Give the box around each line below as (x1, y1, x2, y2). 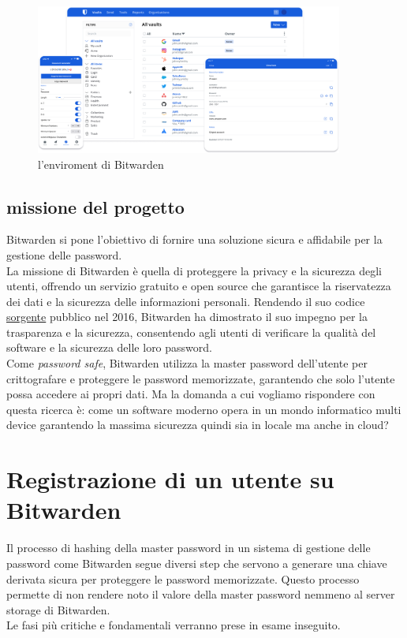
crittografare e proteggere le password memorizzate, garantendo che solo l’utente (6, 370, 395, 386)
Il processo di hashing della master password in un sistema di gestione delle (6, 539, 371, 556)
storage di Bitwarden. (6, 601, 110, 617)
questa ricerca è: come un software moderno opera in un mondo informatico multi (6, 401, 401, 417)
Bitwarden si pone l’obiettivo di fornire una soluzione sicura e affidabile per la (6, 231, 383, 248)
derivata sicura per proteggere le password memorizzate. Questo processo (6, 570, 360, 587)
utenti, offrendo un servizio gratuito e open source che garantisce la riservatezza (6, 278, 391, 294)
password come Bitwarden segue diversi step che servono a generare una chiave (6, 554, 387, 571)
